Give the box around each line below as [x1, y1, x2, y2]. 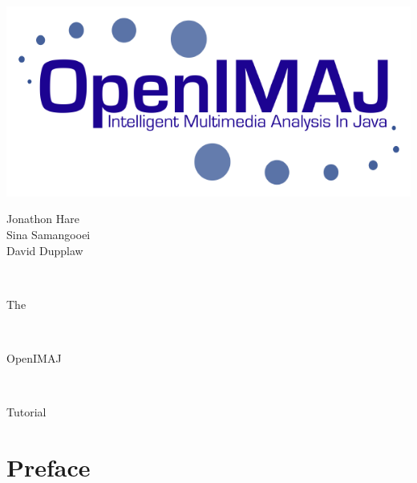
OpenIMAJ [6, 350, 62, 367]
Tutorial [6, 404, 47, 420]
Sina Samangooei [6, 226, 91, 243]
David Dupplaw [6, 241, 83, 258]
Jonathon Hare [6, 210, 79, 227]
